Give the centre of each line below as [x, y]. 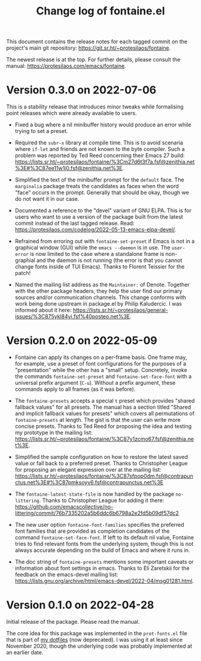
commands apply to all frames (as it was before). [75, 389]
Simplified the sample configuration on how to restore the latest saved [101, 457]
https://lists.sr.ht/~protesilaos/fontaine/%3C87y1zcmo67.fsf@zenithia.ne [104, 439]
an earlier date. [25, 652]
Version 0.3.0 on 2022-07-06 [81, 90]
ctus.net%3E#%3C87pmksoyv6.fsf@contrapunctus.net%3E [89, 482]
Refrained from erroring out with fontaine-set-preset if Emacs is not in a [105, 242]
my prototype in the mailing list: [54, 433]
